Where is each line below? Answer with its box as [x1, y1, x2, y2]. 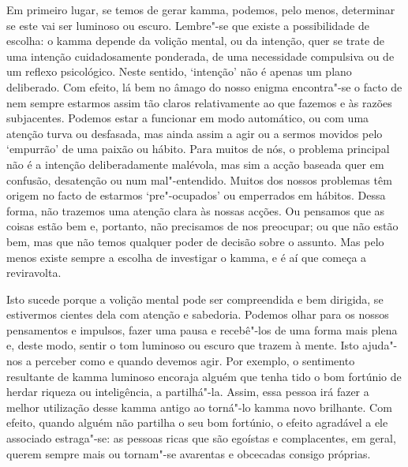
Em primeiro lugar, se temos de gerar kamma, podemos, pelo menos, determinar [6, 2, 395, 17]
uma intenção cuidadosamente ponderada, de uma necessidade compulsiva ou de [6, 47, 395, 64]
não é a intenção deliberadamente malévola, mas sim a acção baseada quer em [6, 155, 384, 172]
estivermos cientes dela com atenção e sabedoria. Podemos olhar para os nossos [6, 306, 389, 323]
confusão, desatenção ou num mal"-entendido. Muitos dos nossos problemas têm [6, 171, 392, 188]
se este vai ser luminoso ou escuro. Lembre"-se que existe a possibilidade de [6, 17, 369, 33]
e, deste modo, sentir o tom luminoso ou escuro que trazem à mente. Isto [6, 337, 359, 353]
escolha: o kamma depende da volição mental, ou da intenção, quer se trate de [6, 32, 384, 49]
